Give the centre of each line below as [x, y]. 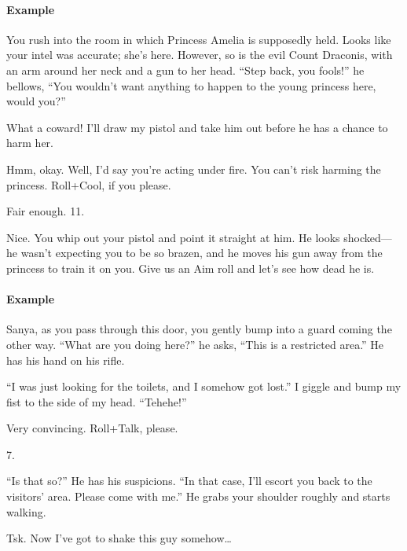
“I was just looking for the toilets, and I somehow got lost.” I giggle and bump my [204, 386]
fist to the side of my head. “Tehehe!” [97, 401]
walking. [26, 511]
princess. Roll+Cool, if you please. [89, 184]
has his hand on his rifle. [66, 360]
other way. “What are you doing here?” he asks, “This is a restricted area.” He [195, 344]
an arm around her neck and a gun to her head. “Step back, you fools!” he [185, 70]
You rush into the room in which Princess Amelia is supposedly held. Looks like [199, 39]
